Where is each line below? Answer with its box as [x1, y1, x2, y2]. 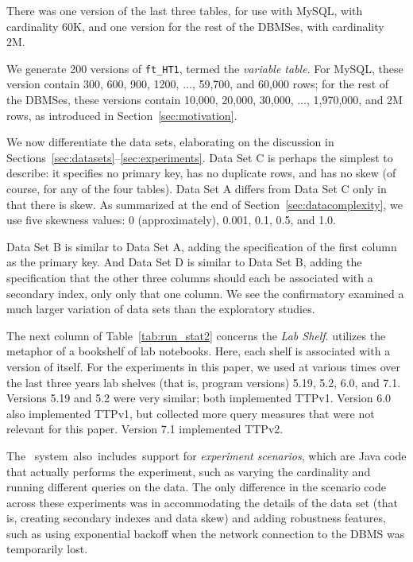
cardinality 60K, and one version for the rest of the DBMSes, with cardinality [6, 17, 384, 34]
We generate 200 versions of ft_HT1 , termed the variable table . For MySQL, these [6, 60, 403, 76]
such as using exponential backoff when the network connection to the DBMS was [6, 525, 405, 541]
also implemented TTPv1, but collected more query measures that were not [6, 405, 375, 421]
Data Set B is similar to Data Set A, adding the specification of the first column [6, 238, 397, 254]
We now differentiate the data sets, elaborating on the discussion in [6, 134, 334, 150]
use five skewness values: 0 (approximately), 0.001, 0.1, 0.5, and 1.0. [6, 211, 336, 228]
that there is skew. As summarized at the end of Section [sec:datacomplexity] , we [6, 196, 403, 212]
